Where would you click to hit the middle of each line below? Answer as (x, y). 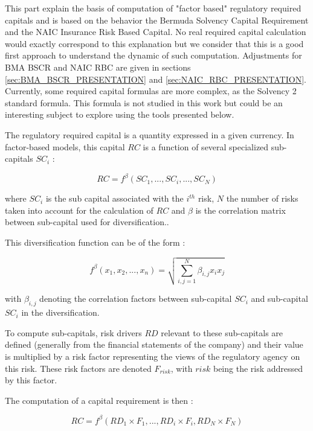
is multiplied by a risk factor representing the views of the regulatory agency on (153, 356)
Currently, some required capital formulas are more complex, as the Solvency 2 (151, 91)
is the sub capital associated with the (115, 198)
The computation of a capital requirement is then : (99, 400)
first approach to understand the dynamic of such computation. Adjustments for (153, 55)
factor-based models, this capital (65, 146)
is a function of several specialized (206, 146)
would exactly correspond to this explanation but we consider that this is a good (154, 43)
